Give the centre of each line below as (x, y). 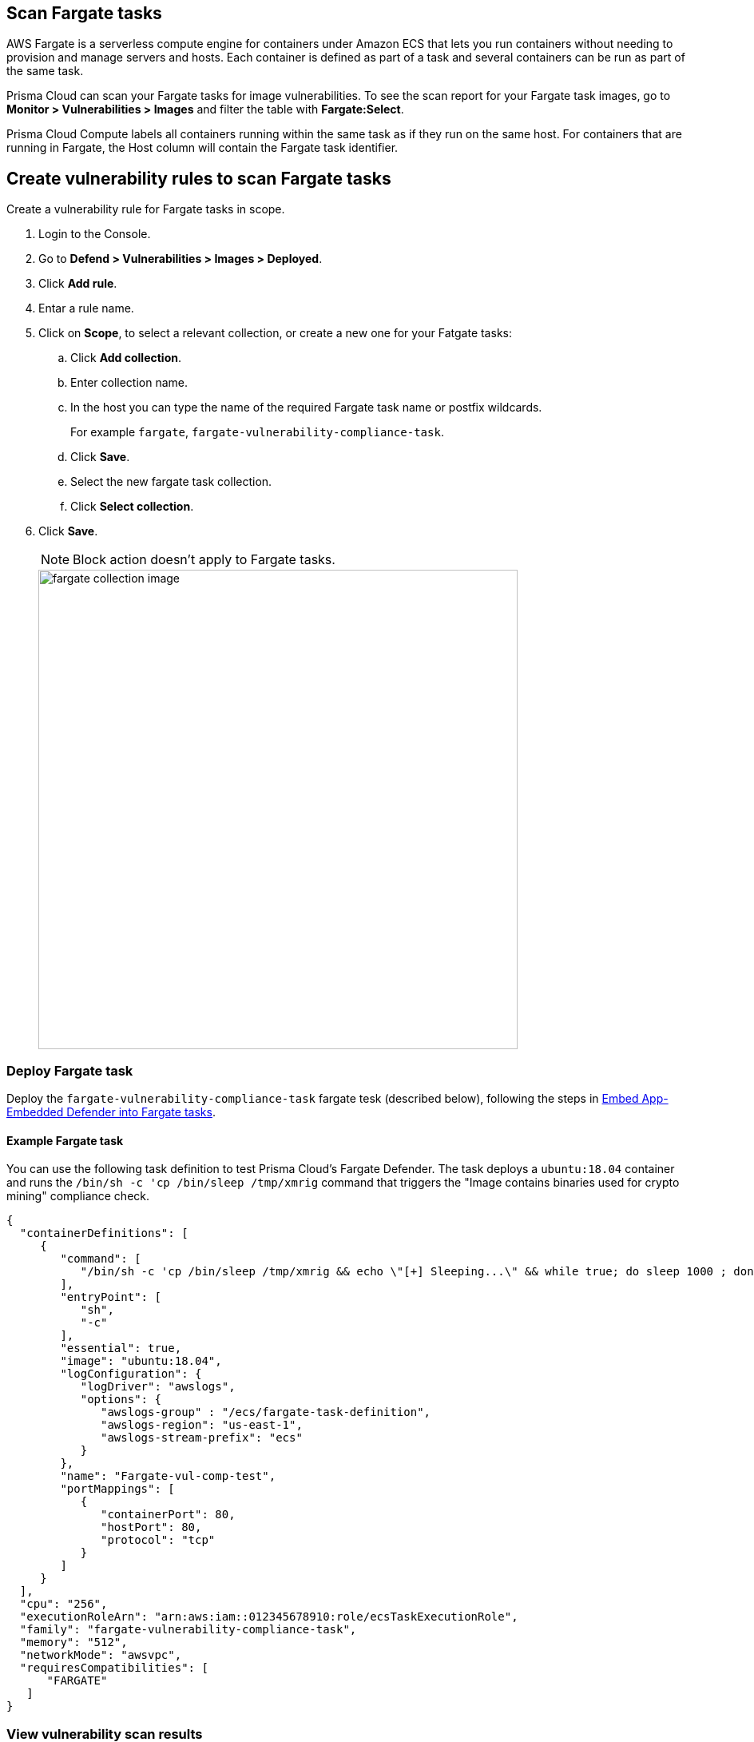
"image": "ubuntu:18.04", (141, 1361)
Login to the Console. (95, 234)
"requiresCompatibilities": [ (114, 1668)
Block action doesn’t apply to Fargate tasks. (204, 560)
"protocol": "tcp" (158, 1540)
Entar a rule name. (86, 308)
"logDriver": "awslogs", (158, 1387)
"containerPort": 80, (168, 1515)
